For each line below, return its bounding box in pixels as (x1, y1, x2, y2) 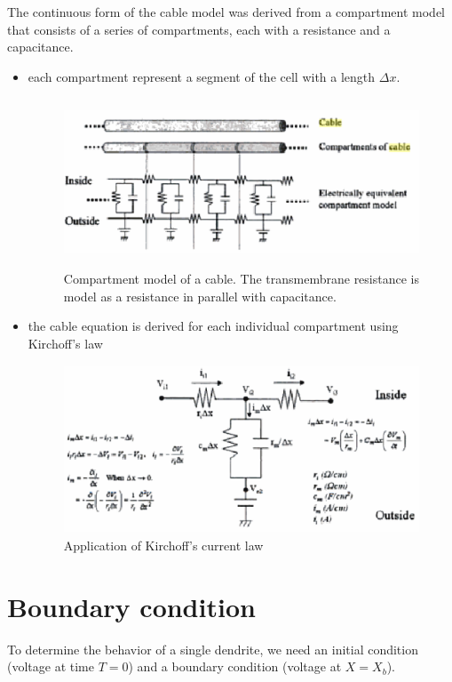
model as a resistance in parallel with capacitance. (63, 286, 337, 305)
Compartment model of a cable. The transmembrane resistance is (63, 269, 419, 287)
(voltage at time (7, 657, 94, 676)
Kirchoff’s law (28, 333, 103, 352)
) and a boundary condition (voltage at (128, 657, 342, 676)
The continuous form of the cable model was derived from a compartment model (7, 3, 445, 20)
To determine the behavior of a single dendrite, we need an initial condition (7, 639, 418, 658)
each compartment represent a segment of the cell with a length (28, 67, 376, 85)
